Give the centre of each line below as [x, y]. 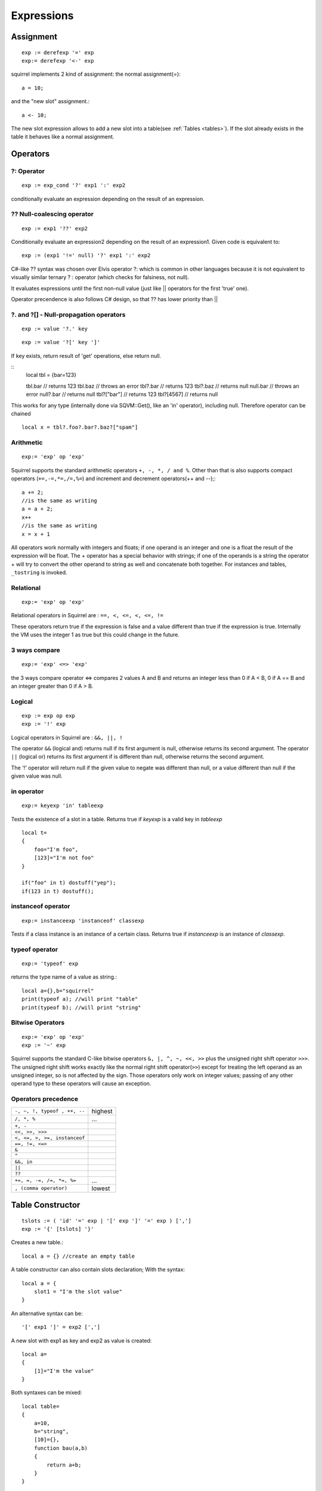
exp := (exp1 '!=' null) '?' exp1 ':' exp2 [86, 256]
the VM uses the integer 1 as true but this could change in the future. [95, 635]
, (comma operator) [41, 1188]
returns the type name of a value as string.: [64, 977]
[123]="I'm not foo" [64, 858]
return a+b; [64, 1465]
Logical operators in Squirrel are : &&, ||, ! [67, 737]
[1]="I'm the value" [64, 1371]
